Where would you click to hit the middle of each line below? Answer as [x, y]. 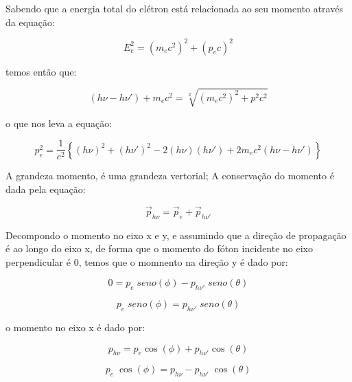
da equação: [30, 22]
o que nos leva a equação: [59, 123]
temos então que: [41, 71]
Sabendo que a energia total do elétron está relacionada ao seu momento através [174, 8]
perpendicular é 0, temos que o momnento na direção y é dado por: [147, 261]
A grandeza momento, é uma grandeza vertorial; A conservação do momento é [170, 176]
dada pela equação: [46, 189]
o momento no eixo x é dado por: [75, 327]
